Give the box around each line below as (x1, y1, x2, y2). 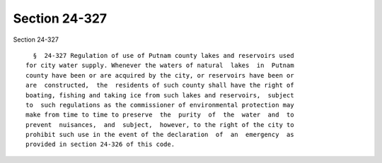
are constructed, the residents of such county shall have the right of (25, 81, 294, 90)
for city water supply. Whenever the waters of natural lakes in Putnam (25, 61, 294, 70)
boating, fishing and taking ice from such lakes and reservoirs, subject (25, 91, 294, 99)
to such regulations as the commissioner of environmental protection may (25, 101, 294, 109)
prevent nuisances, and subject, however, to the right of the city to (25, 121, 294, 128)
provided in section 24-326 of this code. (25, 140, 175, 148)
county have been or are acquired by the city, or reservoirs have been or (25, 71, 294, 79)
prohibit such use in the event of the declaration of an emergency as (25, 131, 294, 139)
